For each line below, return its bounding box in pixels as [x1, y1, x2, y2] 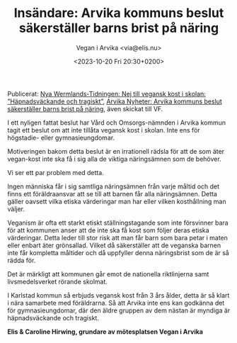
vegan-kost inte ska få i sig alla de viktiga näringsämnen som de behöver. [7, 154, 221, 163]
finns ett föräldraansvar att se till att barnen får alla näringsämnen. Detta [7, 189, 218, 198]
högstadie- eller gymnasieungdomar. [7, 133, 115, 142]
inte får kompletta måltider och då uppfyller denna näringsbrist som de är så [7, 248, 230, 257]
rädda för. [7, 256, 36, 264]
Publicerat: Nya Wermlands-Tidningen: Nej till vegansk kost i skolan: [7, 89, 207, 98]
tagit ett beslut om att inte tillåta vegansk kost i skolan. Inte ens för [7, 125, 200, 134]
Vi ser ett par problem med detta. [7, 168, 104, 176]
